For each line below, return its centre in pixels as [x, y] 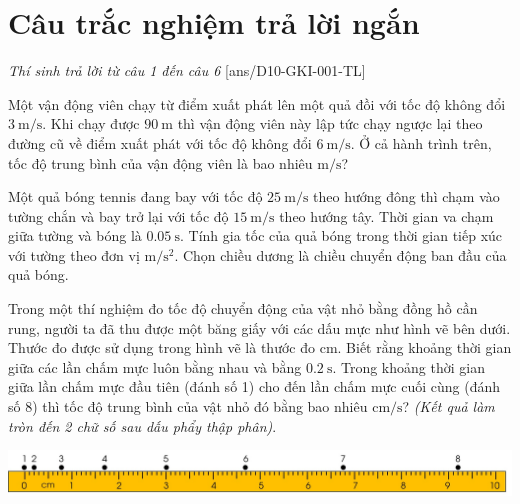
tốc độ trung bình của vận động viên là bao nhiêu [160, 162]
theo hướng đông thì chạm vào [406, 196]
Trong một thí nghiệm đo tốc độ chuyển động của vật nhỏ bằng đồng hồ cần [243, 308]
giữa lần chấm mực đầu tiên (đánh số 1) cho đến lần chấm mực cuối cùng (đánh [254, 386]
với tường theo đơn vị [74, 254]
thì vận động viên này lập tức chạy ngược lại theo [330, 123]
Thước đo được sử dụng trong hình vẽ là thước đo [161, 347]
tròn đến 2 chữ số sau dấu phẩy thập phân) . [142, 425]
